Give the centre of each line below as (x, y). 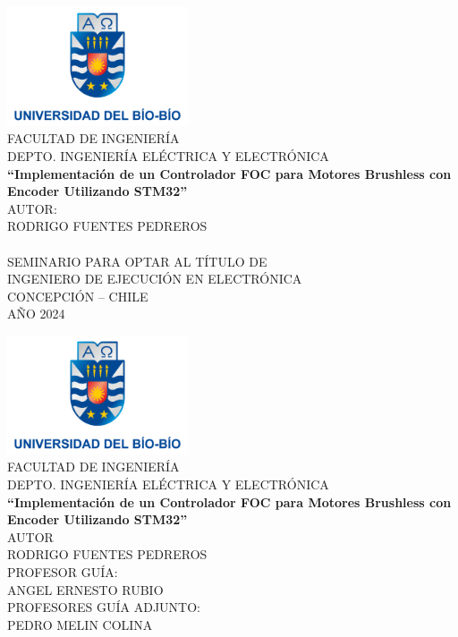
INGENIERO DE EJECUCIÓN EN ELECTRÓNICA (155, 279)
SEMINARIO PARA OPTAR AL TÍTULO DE (137, 261)
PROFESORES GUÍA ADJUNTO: (104, 607)
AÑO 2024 (36, 314)
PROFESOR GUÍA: (63, 572)
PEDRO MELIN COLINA (80, 624)
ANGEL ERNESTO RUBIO (85, 589)
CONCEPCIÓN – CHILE (78, 296)
